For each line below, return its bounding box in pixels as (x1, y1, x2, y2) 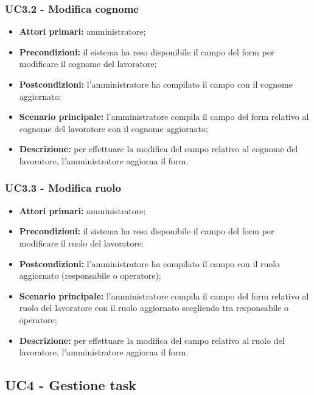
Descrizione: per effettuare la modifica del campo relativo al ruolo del (19, 334, 285, 346)
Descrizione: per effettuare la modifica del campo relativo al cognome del (19, 142, 298, 155)
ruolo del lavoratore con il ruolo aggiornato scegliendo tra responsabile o (19, 301, 289, 314)
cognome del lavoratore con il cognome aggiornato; (19, 122, 208, 135)
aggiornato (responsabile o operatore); (19, 269, 161, 282)
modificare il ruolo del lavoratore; (19, 236, 144, 249)
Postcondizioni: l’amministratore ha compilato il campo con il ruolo (19, 257, 280, 270)
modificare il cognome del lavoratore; (19, 57, 157, 70)
